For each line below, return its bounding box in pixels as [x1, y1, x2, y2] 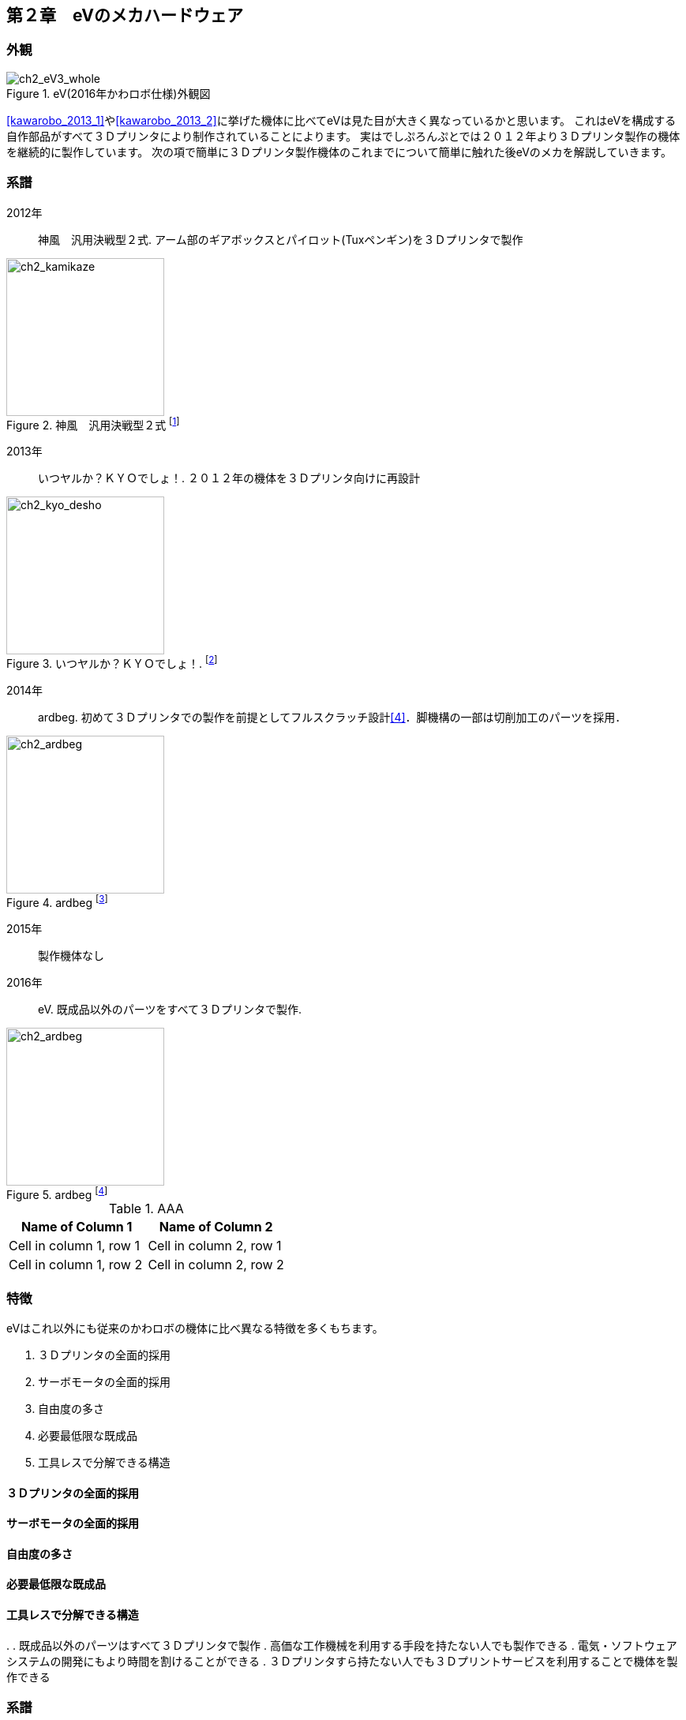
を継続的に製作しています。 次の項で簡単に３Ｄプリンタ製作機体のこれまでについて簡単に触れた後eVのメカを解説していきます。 [6, 144, 672, 159]
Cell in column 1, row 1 [9, 1238, 140, 1254]
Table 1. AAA [109, 1201, 184, 1217]
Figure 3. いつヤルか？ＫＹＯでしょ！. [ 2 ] [6, 654, 218, 670]
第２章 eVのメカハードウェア [6, 6, 243, 25]
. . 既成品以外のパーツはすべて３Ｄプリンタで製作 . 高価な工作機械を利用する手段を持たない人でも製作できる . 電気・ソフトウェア [6, 1638, 677, 1652]
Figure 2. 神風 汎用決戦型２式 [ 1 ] [6, 415, 180, 432]
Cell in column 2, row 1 [148, 1238, 282, 1254]
